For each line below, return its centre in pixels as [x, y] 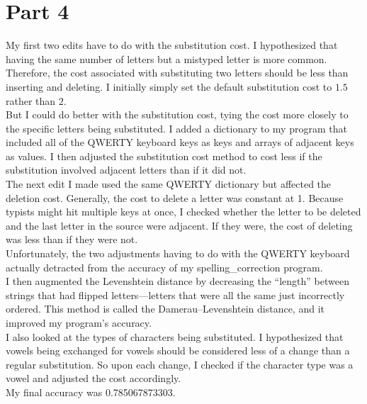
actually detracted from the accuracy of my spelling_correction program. [164, 267]
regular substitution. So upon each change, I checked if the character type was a [180, 364]
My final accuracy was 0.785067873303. [91, 392]
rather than [31, 100]
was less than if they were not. [72, 239]
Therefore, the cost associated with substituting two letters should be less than [177, 73]
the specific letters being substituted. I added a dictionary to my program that [176, 128]
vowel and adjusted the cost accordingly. [94, 378]
